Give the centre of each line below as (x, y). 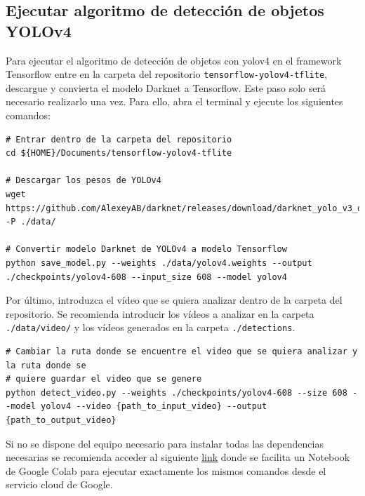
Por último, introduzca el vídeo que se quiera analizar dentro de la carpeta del (174, 300)
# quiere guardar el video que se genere (104, 379)
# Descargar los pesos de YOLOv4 (84, 181)
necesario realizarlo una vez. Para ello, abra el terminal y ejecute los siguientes (174, 101)
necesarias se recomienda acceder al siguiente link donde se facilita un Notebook (178, 457)
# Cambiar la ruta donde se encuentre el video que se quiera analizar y (182, 351)
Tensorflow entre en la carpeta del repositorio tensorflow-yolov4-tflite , (166, 74)
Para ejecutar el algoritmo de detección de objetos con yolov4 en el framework (174, 60)
